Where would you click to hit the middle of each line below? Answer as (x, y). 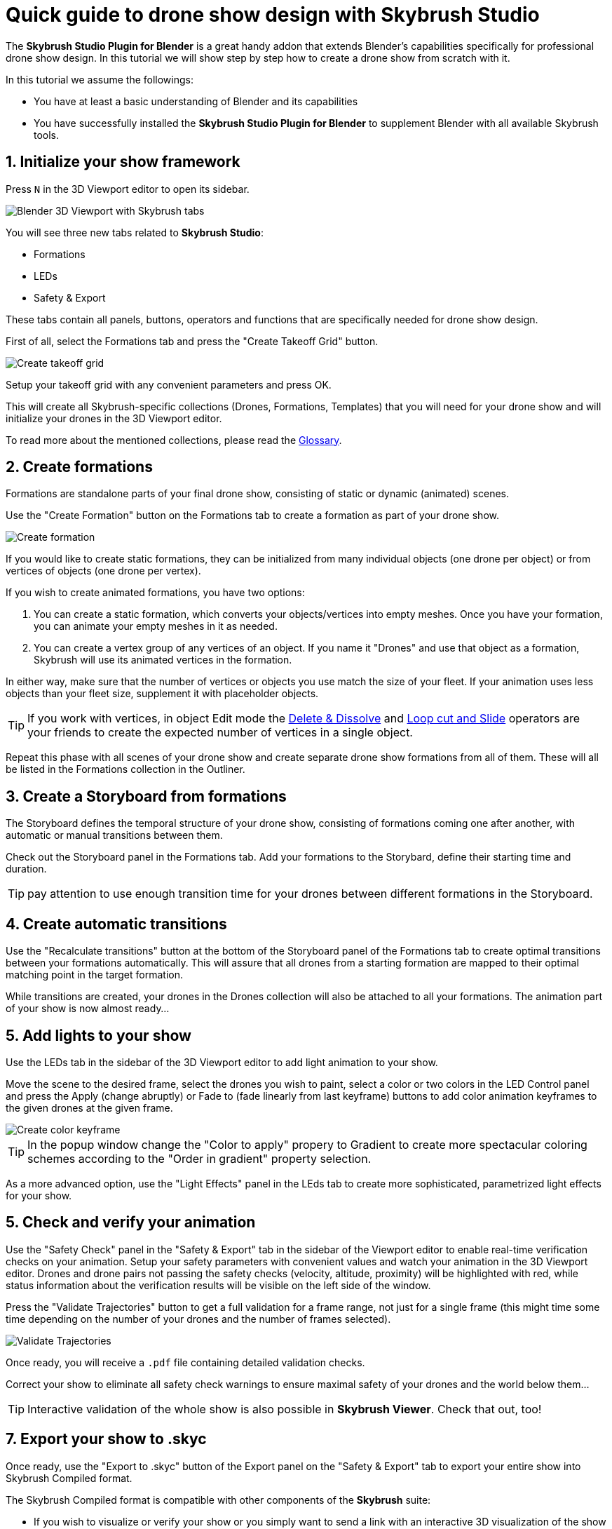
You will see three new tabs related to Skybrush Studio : (135, 232)
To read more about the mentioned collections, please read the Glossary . (174, 440)
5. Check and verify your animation (131, 1222)
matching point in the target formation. (94, 975)
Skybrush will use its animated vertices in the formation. (163, 660)
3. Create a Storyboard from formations (146, 796)
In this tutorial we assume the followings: (100, 79)
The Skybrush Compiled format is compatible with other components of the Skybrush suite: (218, 1500)
